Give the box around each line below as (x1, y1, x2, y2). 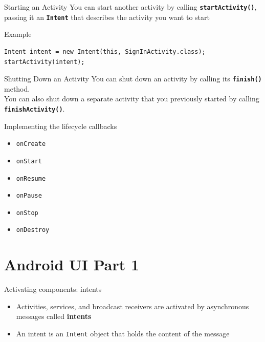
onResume (16, 175, 46, 182)
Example (4, 29, 32, 39)
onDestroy (16, 226, 50, 234)
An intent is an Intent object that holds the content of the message (16, 328, 230, 339)
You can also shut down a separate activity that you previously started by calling (4, 93, 259, 104)
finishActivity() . (4, 103, 65, 114)
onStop (16, 209, 38, 217)
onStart (16, 157, 42, 165)
